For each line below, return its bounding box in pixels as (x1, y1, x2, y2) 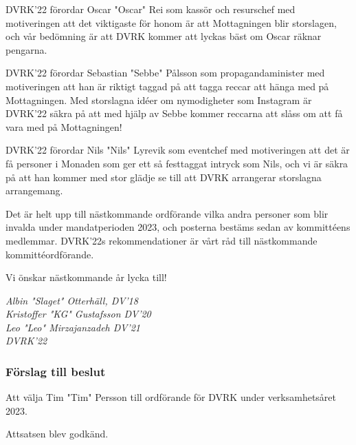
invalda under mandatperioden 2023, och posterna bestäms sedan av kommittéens (5, 220, 351, 234)
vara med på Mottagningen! (5, 119, 122, 134)
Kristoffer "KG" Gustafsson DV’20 (5, 307, 151, 321)
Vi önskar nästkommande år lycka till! (5, 270, 167, 284)
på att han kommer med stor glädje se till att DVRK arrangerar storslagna (5, 169, 322, 184)
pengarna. (5, 42, 47, 56)
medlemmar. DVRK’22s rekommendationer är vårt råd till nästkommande (5, 233, 318, 247)
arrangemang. (5, 183, 63, 198)
